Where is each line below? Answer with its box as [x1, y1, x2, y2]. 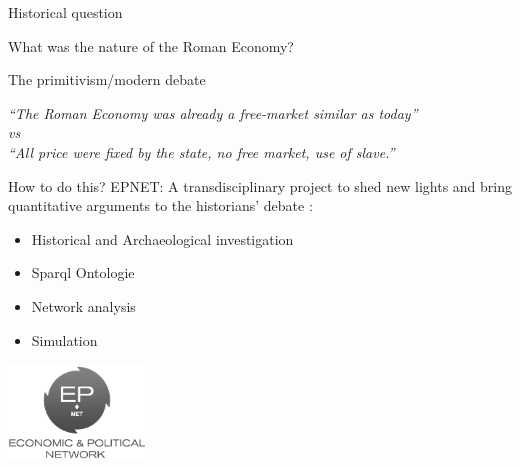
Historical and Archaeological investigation [31, 228, 294, 249]
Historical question [8, 2, 123, 22]
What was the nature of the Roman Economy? [8, 35, 294, 56]
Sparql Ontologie [31, 262, 135, 283]
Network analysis [31, 295, 136, 316]
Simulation [31, 329, 98, 350]
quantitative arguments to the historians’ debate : [8, 195, 313, 216]
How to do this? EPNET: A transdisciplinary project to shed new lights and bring [8, 175, 513, 196]
